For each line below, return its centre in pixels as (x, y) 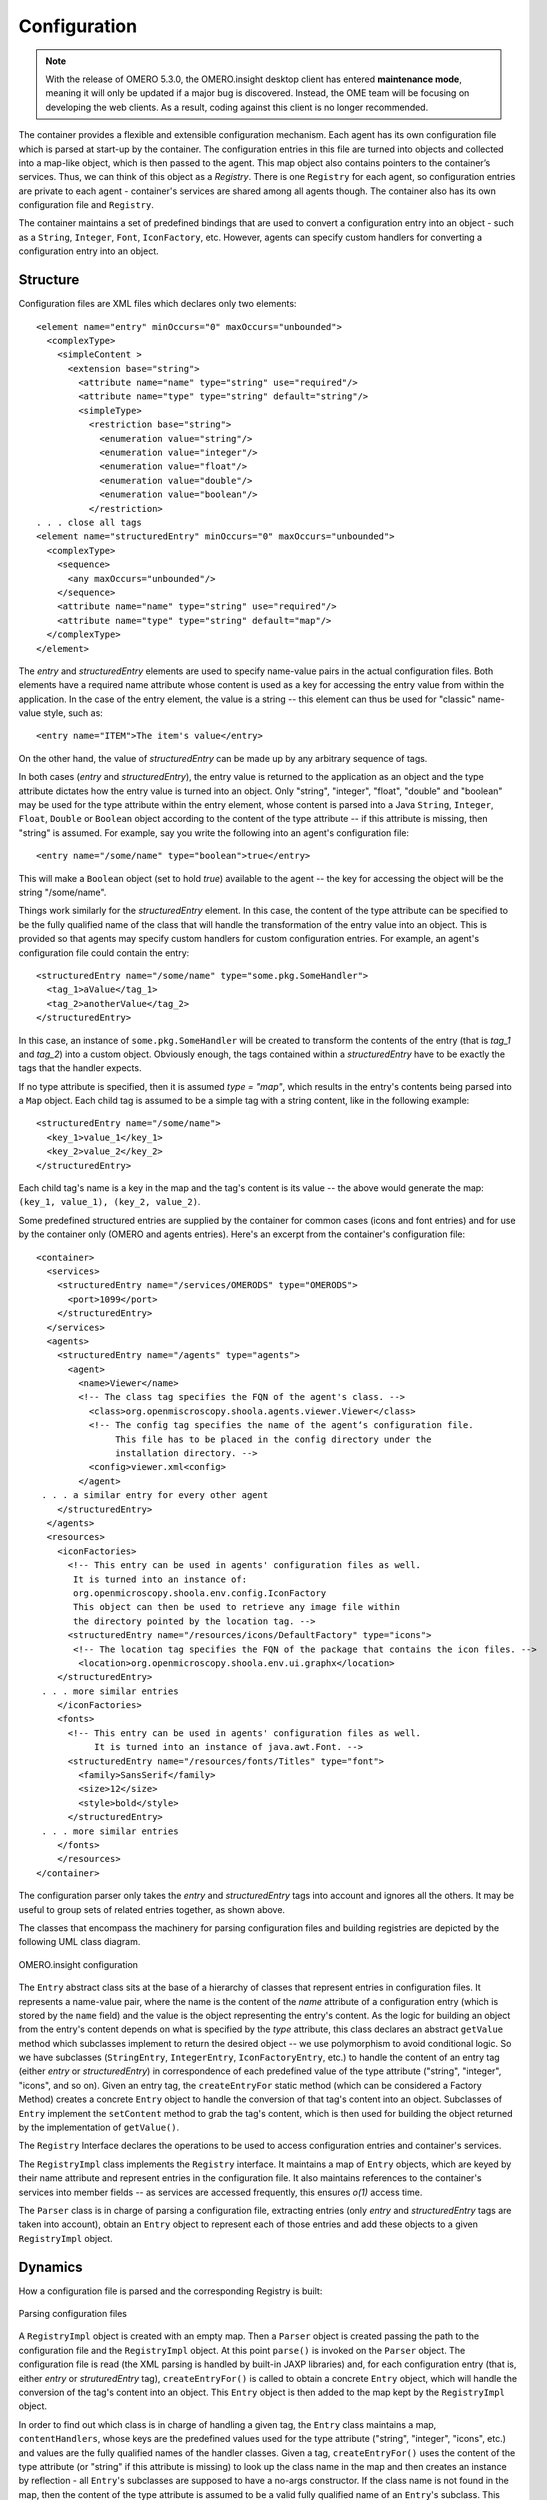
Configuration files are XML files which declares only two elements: (157, 304)
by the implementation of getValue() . (99, 2127)
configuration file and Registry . (86, 205)
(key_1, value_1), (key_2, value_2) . (109, 1202)
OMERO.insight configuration (78, 1964)
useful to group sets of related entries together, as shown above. (151, 1909)
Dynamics (51, 2266)
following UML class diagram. (79, 1942)
